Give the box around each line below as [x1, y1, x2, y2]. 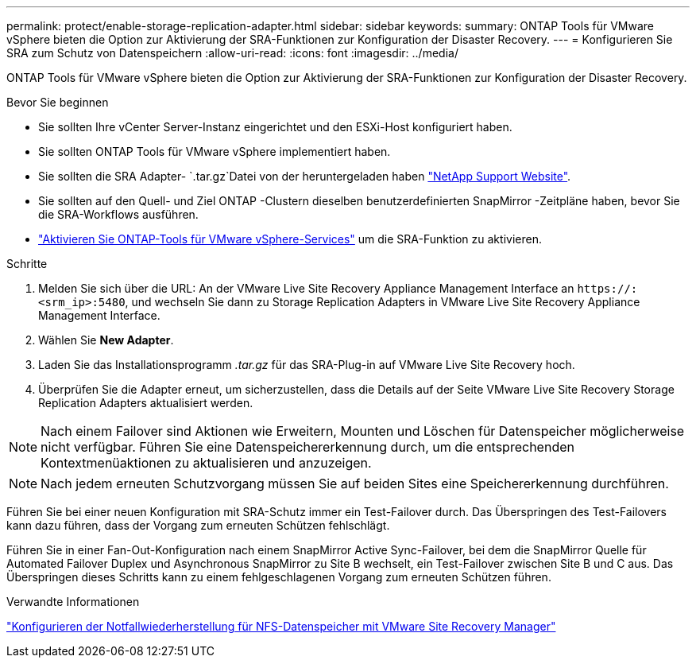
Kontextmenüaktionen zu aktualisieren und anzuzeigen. [41, 455, 372, 471]
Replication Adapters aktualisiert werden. [38, 396, 253, 410]
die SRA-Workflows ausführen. [38, 208, 199, 221]
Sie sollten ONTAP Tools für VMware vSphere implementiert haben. [38, 145, 391, 158]
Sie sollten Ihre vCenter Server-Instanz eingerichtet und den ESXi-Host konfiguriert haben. [38, 120, 512, 134]
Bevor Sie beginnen [6, 95, 109, 109]
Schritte [6, 257, 48, 270]
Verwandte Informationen [6, 595, 140, 608]
